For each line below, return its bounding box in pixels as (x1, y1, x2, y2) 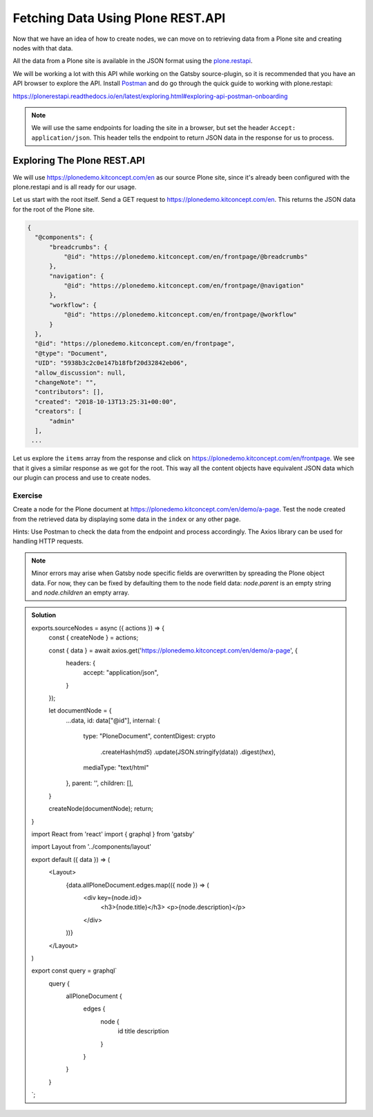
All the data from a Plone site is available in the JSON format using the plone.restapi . (12, 57, 253, 65)
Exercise (12, 491, 43, 500)
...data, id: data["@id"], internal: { (66, 716, 160, 724)
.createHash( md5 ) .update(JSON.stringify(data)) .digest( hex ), (100, 747, 276, 756)
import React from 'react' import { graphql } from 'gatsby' (31, 830, 195, 838)
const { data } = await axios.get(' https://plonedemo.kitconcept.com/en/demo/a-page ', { (48, 646, 298, 655)
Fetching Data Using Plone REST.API (12, 10, 226, 26)
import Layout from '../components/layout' (31, 843, 152, 851)
